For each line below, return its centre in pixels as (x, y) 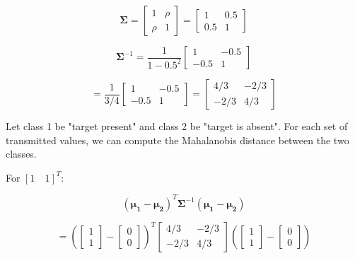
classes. (21, 154)
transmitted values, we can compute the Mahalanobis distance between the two (177, 140)
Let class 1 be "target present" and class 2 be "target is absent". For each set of (177, 126)
